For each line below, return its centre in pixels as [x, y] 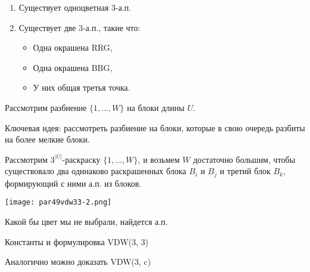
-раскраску [81, 159]
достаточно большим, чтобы [244, 159]
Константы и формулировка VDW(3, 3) [77, 241]
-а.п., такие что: [111, 27]
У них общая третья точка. [82, 87]
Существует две [47, 27]
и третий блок [245, 171]
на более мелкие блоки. [47, 139]
